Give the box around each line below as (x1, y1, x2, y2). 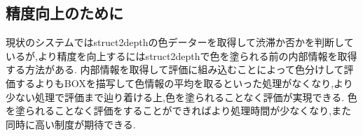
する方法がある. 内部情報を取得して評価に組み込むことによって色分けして (6, 62, 344, 77)
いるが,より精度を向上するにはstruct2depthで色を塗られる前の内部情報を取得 (6, 48, 357, 63)
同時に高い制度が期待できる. (6, 116, 136, 131)
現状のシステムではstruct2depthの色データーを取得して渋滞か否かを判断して (6, 35, 354, 50)
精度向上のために (6, 2, 123, 24)
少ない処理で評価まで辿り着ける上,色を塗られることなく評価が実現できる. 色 (6, 89, 357, 104)
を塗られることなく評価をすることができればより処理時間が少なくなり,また (6, 103, 352, 118)
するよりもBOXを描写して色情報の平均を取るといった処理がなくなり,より (15, 75, 353, 90)
